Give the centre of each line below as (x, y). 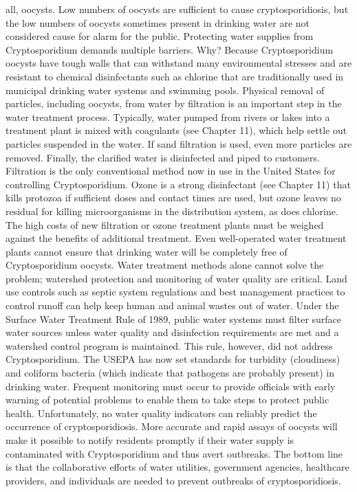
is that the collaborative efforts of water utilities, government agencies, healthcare (177, 467)
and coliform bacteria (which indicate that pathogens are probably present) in (170, 373)
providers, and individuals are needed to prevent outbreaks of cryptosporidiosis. (173, 480)
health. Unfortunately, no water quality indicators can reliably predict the (161, 413)
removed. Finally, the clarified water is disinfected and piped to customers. (163, 157)
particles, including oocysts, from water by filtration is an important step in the (174, 103)
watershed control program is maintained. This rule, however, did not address (169, 345)
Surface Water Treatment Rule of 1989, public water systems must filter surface (174, 318)
